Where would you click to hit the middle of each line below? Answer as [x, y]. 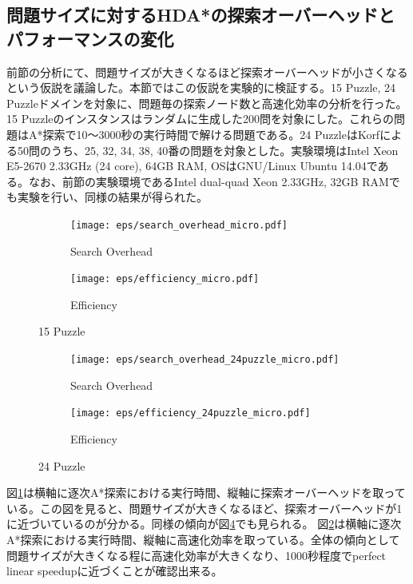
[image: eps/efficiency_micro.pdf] [165, 279]
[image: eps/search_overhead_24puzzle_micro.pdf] [205, 360]
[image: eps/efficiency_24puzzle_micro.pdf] [191, 413]
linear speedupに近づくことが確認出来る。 [115, 571]
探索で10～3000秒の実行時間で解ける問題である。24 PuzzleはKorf [211, 134]
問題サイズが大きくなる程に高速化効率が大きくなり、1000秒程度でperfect [197, 555]
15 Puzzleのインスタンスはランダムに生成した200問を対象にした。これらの [200, 119]
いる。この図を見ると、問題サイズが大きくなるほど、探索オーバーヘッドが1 [205, 508]
